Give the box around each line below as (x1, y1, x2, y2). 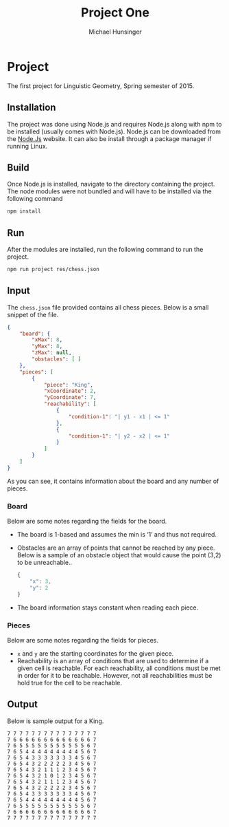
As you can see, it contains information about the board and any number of (7, 477, 219, 485)
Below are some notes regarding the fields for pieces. (7, 636, 159, 644)
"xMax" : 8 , (32, 336, 63, 343)
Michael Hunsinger (88, 28, 142, 36)
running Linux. (7, 142, 48, 150)
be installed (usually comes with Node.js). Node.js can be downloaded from (7, 127, 221, 136)
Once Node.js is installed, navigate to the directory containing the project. (7, 180, 215, 189)
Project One (81, 5, 149, 21)
